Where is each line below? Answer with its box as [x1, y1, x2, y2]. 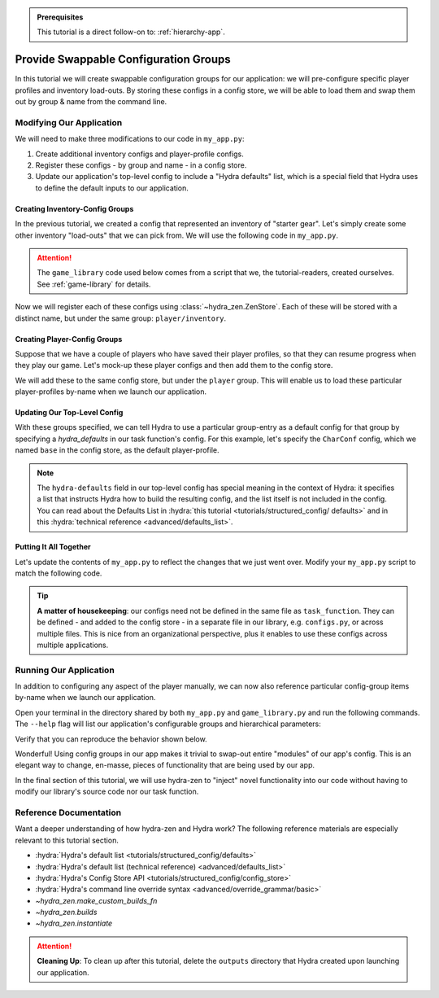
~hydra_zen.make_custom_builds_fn [35, 895, 158, 905]
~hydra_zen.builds [35, 908, 98, 917]
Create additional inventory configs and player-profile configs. [35, 149, 244, 159]
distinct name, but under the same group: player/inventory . [15, 313, 227, 323]
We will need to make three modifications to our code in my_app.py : [15, 134, 245, 144]
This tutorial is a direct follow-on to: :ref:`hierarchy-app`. [37, 27, 225, 37]
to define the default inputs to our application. [35, 183, 189, 193]
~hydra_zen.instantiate [35, 918, 113, 928]
